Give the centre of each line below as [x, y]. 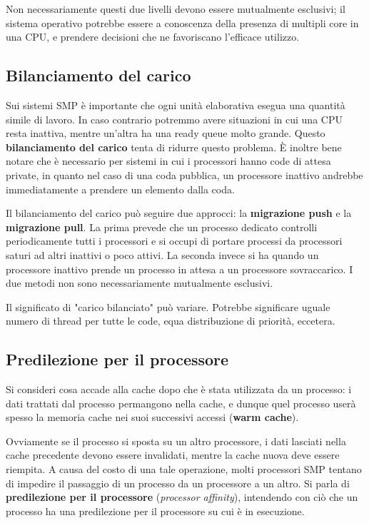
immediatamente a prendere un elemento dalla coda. [120, 189]
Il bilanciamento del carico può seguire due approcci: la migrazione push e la [179, 213]
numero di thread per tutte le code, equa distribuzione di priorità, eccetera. [171, 321]
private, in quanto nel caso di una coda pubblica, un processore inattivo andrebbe [184, 174]
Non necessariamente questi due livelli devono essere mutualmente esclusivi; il [176, 9]
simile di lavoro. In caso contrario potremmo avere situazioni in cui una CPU [174, 119]
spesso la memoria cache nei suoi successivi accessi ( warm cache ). [152, 417]
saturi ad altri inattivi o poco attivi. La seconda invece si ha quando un [162, 254]
